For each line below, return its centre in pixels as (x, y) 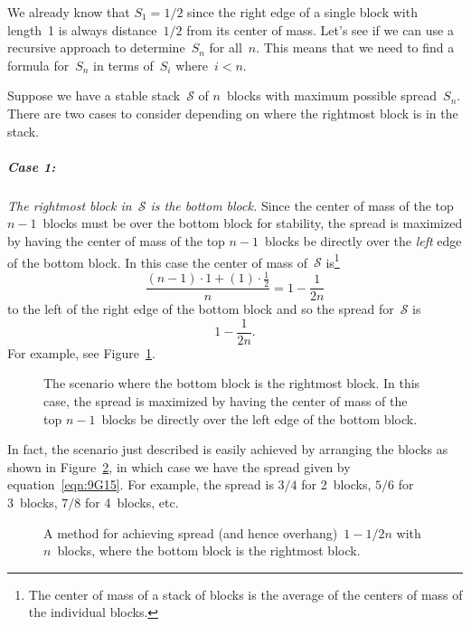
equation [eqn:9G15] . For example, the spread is (141, 484)
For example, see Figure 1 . (81, 352)
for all (226, 47)
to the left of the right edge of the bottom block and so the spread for (201, 309)
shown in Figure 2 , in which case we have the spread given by (179, 466)
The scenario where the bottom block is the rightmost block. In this (232, 383)
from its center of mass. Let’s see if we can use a (320, 29)
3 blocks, (33, 502)
